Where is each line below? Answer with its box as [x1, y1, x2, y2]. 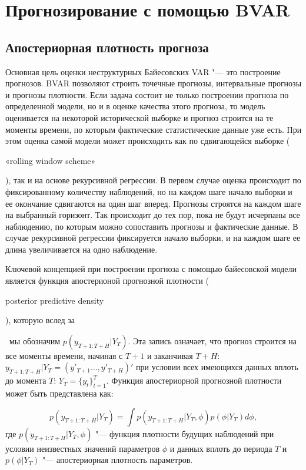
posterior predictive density [5, 294, 104, 306]
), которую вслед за [5, 314, 75, 326]
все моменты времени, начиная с [5, 349, 123, 361]
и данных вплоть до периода [169, 442, 272, 454]
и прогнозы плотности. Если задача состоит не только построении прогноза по [5, 88, 289, 100]
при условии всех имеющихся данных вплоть [136, 361, 298, 373]
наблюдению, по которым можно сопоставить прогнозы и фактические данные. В [5, 220, 298, 232]
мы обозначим [9, 334, 61, 347]
